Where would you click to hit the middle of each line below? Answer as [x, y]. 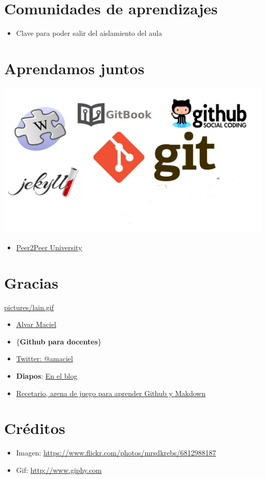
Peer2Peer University [49, 247]
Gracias [31, 282]
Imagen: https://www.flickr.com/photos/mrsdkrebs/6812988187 [116, 453]
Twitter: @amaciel [45, 358]
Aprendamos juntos [74, 68]
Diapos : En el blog [47, 376]
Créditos [35, 428]
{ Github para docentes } [59, 341]
